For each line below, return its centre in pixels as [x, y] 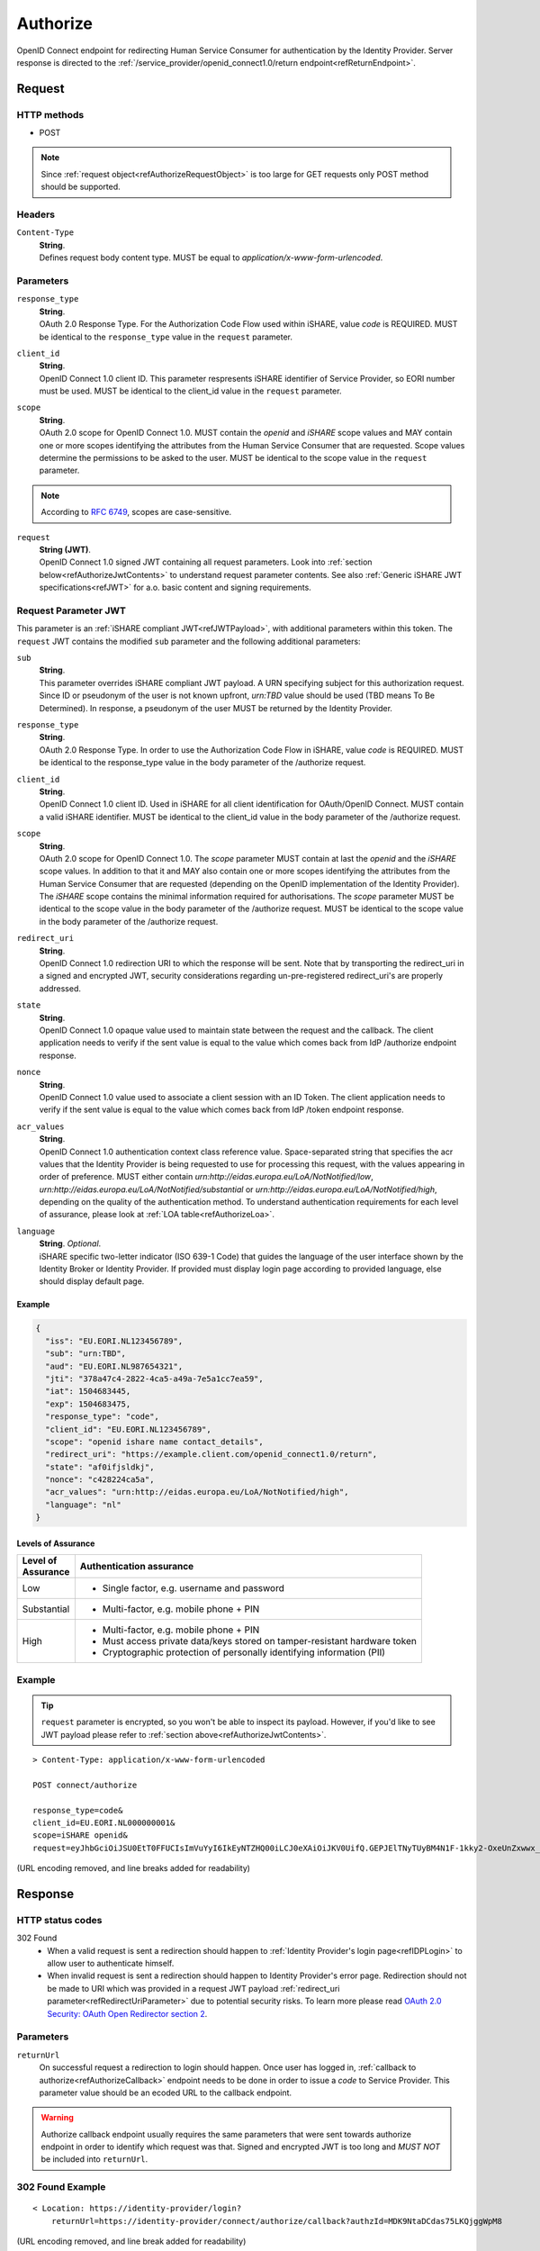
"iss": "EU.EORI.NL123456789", [114, 1341]
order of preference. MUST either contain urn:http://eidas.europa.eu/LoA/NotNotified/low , [206, 1177]
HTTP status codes [59, 1920]
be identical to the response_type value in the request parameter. [166, 337]
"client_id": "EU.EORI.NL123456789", [128, 1429]
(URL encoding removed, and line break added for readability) [131, 2241]
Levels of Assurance [56, 1543]
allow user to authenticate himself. [111, 1964]
